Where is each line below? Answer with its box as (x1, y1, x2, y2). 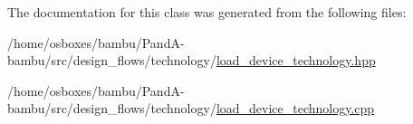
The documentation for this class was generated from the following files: (7, 3, 407, 21)
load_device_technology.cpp (216, 99, 375, 118)
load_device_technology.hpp (216, 51, 376, 70)
